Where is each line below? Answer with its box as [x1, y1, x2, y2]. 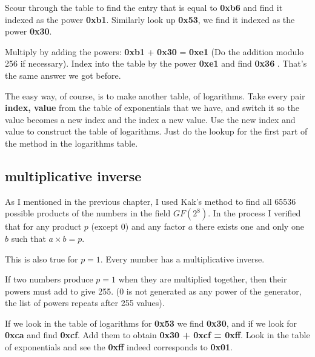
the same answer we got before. [5, 68, 121, 81]
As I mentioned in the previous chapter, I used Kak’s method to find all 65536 [5, 195, 296, 207]
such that [11, 232, 46, 244]
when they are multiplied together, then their [118, 273, 287, 285]
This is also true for [5, 252, 78, 265]
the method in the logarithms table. [5, 136, 138, 149]
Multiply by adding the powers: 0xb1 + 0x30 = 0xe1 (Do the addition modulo [5, 45, 304, 58]
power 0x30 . [5, 25, 52, 38]
